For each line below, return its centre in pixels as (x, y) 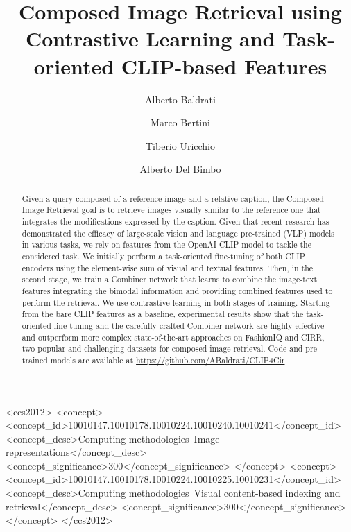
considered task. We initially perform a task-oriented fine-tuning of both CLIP (163, 256)
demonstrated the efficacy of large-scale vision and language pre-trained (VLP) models (178, 233)
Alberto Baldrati (180, 99)
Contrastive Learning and (150, 38)
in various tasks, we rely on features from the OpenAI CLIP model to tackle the (166, 244)
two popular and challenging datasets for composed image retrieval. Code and (162, 349)
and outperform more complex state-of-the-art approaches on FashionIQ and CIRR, (173, 337)
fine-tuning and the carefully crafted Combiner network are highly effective (189, 325)
